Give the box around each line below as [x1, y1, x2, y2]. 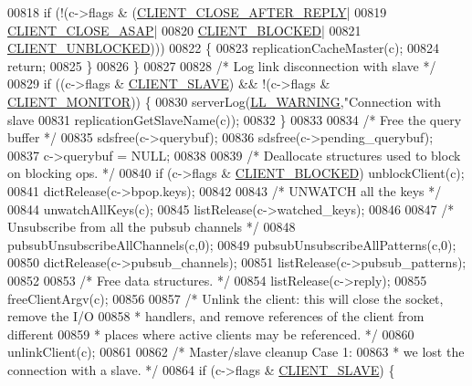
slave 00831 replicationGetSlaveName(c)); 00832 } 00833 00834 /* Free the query [7, 110, 462, 129]
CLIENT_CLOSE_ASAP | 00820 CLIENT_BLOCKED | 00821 [7, 20, 362, 39]
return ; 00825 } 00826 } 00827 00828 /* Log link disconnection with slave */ [7, 56, 436, 75]
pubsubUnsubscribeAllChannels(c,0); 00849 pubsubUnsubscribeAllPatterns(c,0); [7, 235, 456, 254]
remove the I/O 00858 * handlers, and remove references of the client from [7, 307, 425, 326]
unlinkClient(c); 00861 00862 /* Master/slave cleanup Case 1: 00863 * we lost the [7, 342, 465, 361]
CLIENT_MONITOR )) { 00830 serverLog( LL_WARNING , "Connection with [7, 91, 442, 110]
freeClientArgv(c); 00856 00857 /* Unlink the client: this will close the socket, [7, 288, 444, 308]
